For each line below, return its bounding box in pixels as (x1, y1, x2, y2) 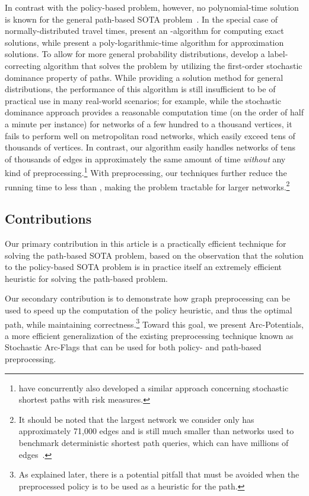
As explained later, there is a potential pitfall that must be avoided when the (18, 468, 300, 481)
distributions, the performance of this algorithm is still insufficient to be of (5, 83, 276, 95)
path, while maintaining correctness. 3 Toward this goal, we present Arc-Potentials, (5, 316, 304, 330)
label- (267, 48, 288, 60)
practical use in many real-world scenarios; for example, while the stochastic (5, 94, 282, 106)
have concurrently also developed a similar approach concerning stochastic (18, 381, 289, 394)
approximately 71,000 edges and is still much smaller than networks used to (18, 425, 294, 437)
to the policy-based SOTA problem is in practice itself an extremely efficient (5, 260, 282, 273)
